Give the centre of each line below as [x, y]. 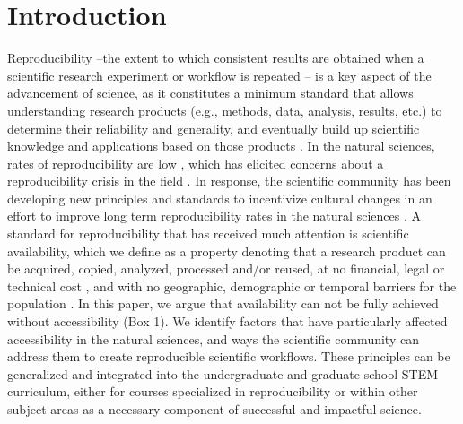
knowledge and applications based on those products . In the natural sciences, [221, 146]
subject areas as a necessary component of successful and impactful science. [214, 409]
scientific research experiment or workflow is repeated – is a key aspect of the [219, 75]
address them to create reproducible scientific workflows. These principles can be [229, 356]
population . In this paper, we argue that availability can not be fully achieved [223, 303]
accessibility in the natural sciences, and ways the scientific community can [213, 338]
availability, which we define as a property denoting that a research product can [227, 251]
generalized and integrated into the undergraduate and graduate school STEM [223, 373]
